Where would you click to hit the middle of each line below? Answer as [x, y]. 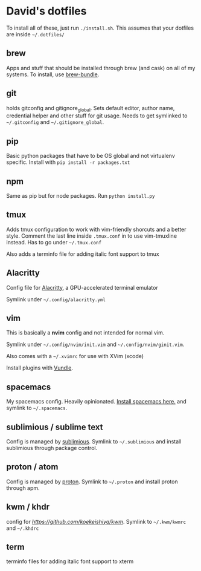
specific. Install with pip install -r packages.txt [68, 162]
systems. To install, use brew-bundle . [53, 74]
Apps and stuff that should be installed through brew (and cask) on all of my [101, 68]
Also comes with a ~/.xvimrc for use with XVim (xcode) [75, 356]
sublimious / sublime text [55, 427]
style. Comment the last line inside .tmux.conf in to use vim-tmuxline [91, 236]
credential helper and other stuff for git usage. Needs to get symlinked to [97, 116]
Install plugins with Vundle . [40, 368]
